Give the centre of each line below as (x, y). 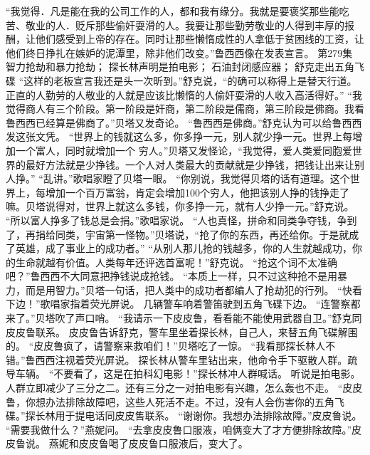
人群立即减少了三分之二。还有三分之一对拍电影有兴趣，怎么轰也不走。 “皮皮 (184, 388)
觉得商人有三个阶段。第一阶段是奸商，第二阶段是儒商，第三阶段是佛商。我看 (185, 109)
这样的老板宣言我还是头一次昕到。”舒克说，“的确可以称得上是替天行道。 (190, 80)
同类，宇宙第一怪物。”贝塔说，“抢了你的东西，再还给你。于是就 (202, 234)
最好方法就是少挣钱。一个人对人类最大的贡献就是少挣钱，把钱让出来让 (190, 164)
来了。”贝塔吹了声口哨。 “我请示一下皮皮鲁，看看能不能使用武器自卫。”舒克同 (184, 318)
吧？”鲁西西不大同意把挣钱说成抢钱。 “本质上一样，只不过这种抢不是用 (171, 276)
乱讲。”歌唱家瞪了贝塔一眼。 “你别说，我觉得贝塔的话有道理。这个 (196, 178)
